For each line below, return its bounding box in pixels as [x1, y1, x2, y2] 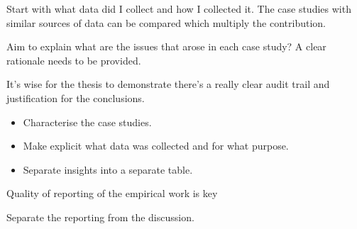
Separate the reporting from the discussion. [6, 209, 194, 224]
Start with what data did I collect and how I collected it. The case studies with [6, 1, 351, 16]
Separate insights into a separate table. [23, 162, 193, 177]
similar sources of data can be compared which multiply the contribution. [6, 15, 326, 30]
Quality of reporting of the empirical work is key [6, 186, 218, 201]
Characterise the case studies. [23, 114, 152, 129]
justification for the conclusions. [6, 90, 145, 105]
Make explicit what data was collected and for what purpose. [23, 138, 289, 153]
